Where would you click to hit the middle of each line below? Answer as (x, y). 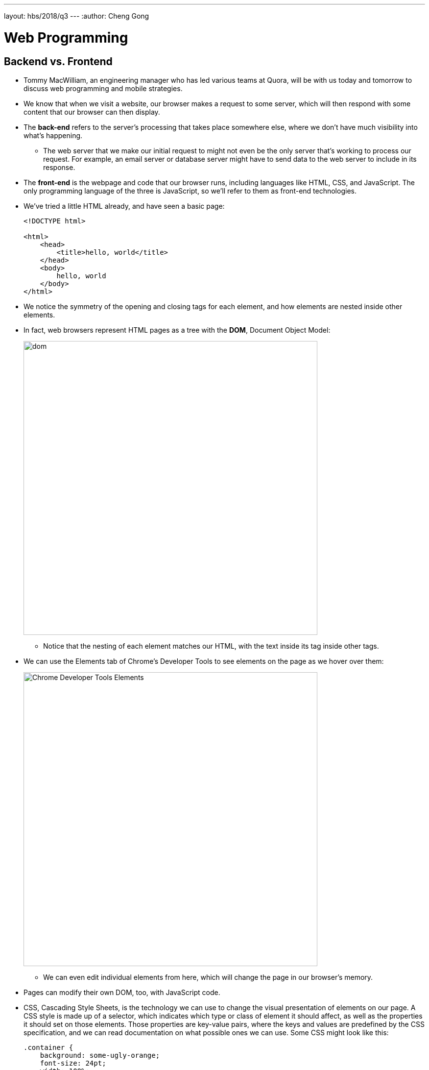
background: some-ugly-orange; (100, 1055)
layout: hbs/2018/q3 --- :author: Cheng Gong (77, 16)
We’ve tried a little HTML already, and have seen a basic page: (124, 206)
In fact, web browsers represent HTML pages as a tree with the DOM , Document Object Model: (177, 330)
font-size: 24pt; (73, 1063)
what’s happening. (53, 135)
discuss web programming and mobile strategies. (103, 88)
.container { (48, 1047)
